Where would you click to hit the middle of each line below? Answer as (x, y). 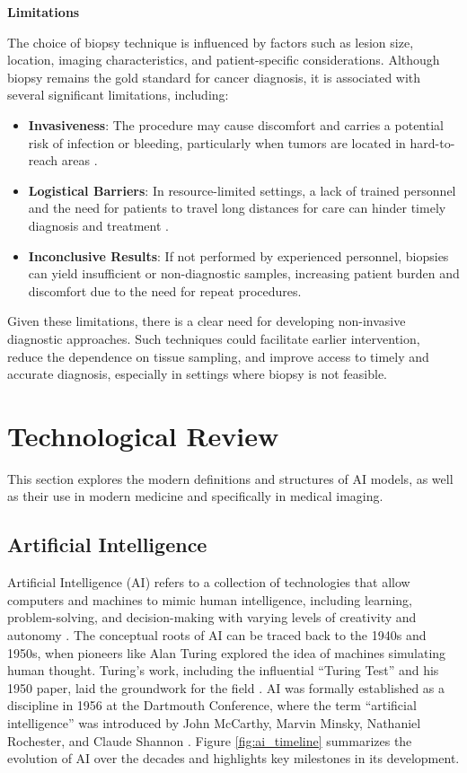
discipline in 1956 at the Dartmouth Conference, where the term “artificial (212, 705)
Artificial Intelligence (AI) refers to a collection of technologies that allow (209, 582)
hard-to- (432, 142)
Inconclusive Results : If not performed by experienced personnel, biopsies (238, 255)
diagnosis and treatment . (98, 225)
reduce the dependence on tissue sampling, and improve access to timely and (218, 356)
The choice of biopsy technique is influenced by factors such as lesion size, (211, 42)
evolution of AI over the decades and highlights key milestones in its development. (233, 758)
